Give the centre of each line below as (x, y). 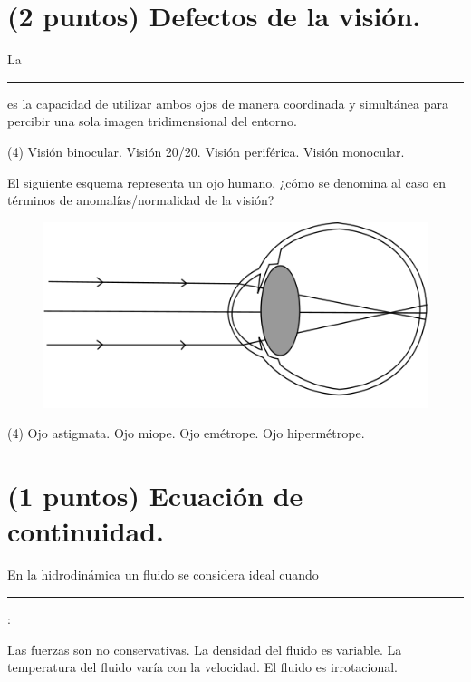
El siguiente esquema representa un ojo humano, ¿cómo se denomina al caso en (226, 182)
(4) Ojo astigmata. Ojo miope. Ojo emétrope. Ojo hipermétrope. (186, 433)
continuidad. (86, 531)
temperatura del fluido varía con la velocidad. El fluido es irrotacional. (203, 667)
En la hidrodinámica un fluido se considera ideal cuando (163, 575)
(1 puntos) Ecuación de (155, 496)
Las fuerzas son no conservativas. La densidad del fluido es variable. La (205, 649)
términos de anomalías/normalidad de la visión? (141, 200)
